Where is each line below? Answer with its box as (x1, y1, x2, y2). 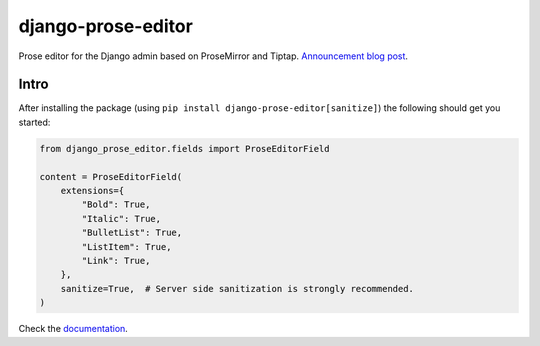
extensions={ (60, 185, 125, 196)
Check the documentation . (18, 323, 129, 335)
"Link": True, (81, 255, 151, 266)
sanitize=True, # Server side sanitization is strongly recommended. (60, 283, 415, 294)
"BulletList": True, (81, 227, 183, 239)
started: (18, 116, 51, 128)
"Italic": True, (81, 213, 162, 224)
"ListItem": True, (81, 241, 172, 252)
